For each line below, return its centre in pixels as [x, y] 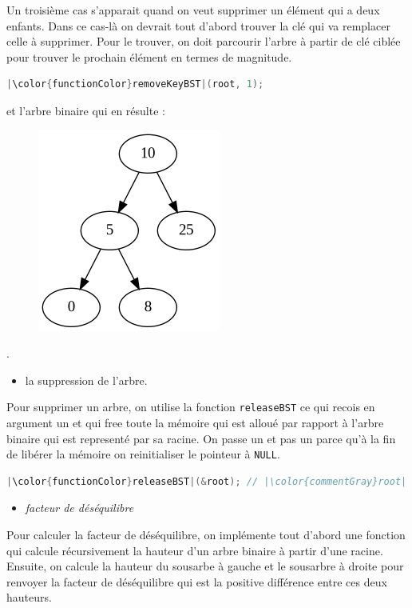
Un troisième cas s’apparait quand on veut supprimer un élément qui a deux [193, 10]
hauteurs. [29, 597]
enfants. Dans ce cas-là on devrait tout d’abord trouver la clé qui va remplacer [198, 25]
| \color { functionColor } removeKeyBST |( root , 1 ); [135, 84]
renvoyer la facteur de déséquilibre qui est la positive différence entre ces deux [197, 581]
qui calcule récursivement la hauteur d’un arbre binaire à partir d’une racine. [195, 550]
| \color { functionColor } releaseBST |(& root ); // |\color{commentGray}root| [207, 481]
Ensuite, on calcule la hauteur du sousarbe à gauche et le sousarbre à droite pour [205, 566]
